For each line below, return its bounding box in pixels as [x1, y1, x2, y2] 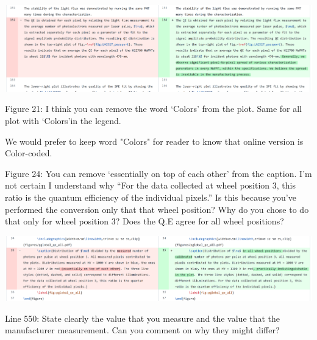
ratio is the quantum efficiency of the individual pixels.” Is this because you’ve [5, 191, 296, 204]
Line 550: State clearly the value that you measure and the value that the [5, 311, 280, 324]
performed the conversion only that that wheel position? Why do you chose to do [5, 203, 309, 215]
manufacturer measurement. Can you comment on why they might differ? [5, 324, 280, 336]
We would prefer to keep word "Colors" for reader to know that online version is [5, 134, 304, 147]
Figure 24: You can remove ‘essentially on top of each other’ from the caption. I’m [5, 167, 312, 179]
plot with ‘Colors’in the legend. [5, 114, 121, 127]
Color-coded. [5, 147, 52, 159]
